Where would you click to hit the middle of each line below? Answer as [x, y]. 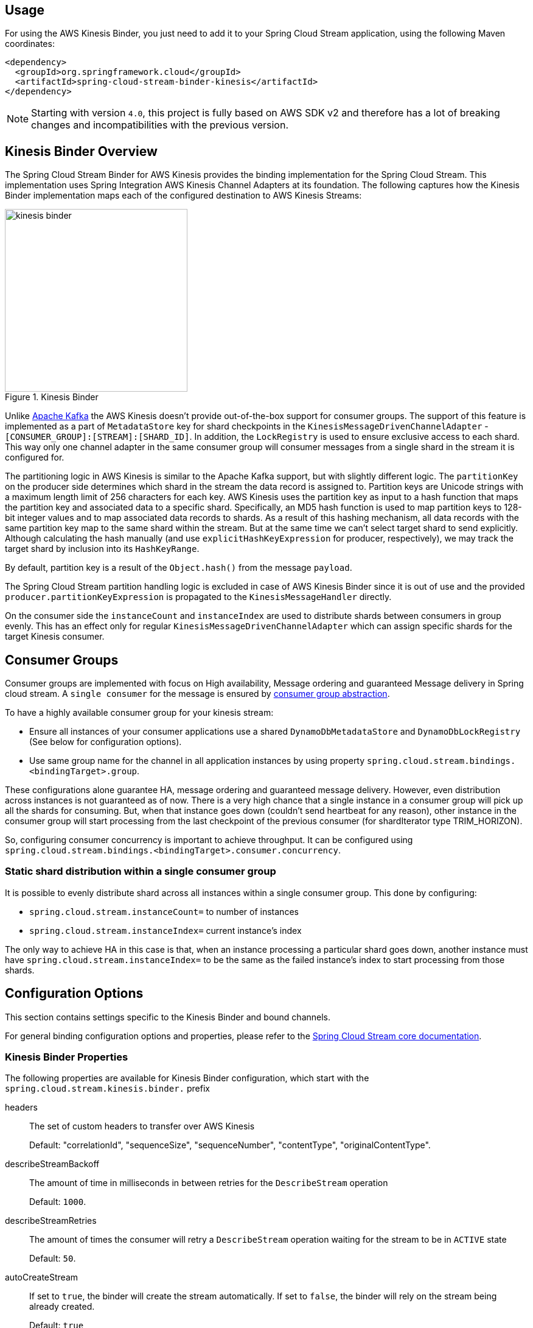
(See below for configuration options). [106, 742]
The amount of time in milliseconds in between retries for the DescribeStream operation [209, 1183]
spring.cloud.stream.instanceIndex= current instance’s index [165, 930]
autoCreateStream [42, 1277]
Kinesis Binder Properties [67, 1057]
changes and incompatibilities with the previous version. [160, 125]
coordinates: [30, 44]
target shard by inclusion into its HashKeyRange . [102, 549]
